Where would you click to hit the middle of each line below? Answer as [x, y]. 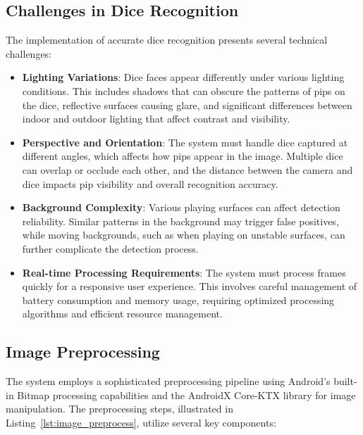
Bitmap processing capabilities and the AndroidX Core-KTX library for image [186, 395]
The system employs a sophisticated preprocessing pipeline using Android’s [168, 381]
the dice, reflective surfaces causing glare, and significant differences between [187, 105]
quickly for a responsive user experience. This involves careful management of [190, 286]
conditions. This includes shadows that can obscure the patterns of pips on [184, 90]
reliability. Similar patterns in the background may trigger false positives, [180, 221]
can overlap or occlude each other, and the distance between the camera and [187, 169]
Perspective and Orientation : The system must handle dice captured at [185, 142]
